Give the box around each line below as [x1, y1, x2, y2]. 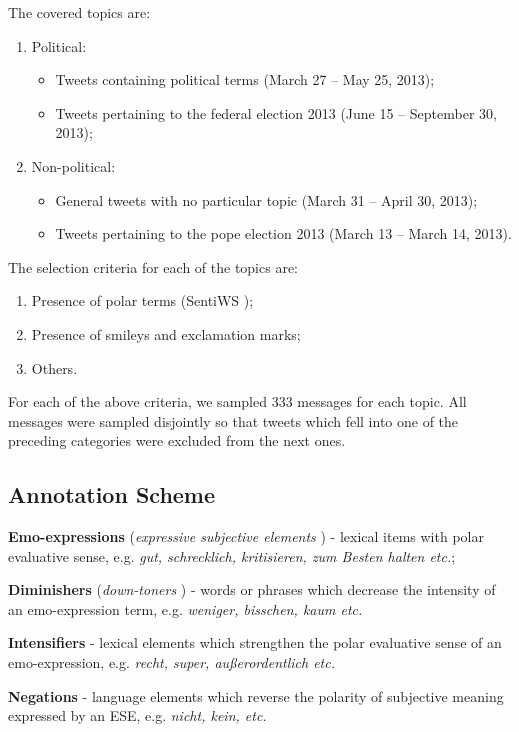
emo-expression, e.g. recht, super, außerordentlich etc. [8, 652, 335, 673]
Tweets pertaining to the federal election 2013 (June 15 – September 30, [55, 102, 497, 123]
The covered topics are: [8, 2, 151, 22]
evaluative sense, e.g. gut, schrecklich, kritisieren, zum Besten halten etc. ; [8, 545, 456, 566]
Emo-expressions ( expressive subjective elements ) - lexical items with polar [8, 526, 484, 547]
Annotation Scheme [8, 479, 216, 510]
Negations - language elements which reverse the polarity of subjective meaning [8, 685, 504, 706]
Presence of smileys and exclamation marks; [31, 323, 301, 344]
